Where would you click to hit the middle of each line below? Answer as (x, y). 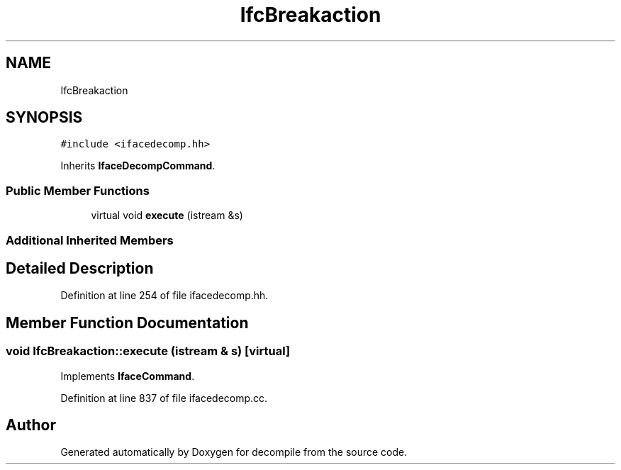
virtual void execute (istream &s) (167, 216)
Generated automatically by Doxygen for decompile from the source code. (234, 452)
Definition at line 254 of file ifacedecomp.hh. (164, 296)
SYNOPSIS (44, 118)
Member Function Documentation (127, 323)
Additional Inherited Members (90, 240)
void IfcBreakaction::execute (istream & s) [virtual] (148, 351)
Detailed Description (80, 268)
